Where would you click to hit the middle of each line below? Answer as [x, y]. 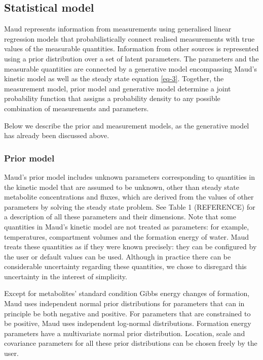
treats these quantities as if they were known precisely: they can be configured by [130, 247]
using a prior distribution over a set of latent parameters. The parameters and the [131, 58]
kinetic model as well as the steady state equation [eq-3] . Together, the [114, 78]
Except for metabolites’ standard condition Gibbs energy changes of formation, [127, 293]
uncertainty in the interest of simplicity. [66, 276]
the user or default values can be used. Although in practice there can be [118, 256]
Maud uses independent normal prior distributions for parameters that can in [124, 303]
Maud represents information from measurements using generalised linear [118, 29]
